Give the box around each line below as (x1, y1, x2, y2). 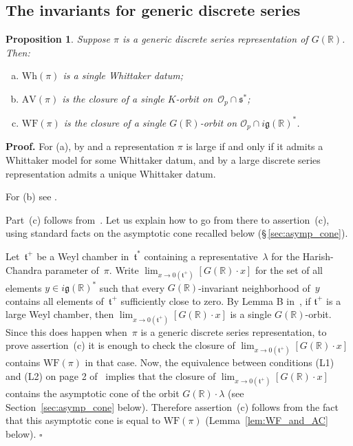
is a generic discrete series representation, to (140, 324, 327, 339)
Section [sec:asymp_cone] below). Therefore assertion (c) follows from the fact (6, 399, 339, 414)
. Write (109, 262, 139, 277)
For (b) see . (6, 189, 57, 204)
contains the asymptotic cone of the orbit (6, 386, 180, 401)
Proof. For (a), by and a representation (6, 139, 175, 153)
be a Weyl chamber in (36, 248, 129, 263)
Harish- (302, 248, 334, 263)
